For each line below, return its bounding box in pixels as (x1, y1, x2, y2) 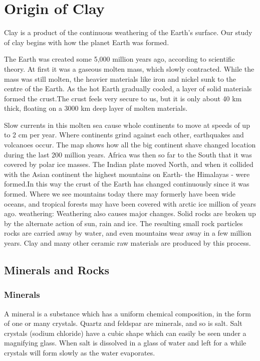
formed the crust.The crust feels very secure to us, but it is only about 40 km (4, 93, 242, 103)
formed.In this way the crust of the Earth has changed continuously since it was (4, 178, 249, 189)
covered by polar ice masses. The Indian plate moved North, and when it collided (4, 159, 253, 169)
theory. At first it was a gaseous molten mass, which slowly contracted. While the (4, 63, 254, 74)
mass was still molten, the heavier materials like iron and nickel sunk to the (4, 73, 236, 84)
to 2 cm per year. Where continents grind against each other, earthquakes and (4, 129, 244, 140)
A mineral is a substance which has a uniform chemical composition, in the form (4, 308, 251, 318)
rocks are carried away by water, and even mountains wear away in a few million (4, 228, 251, 238)
